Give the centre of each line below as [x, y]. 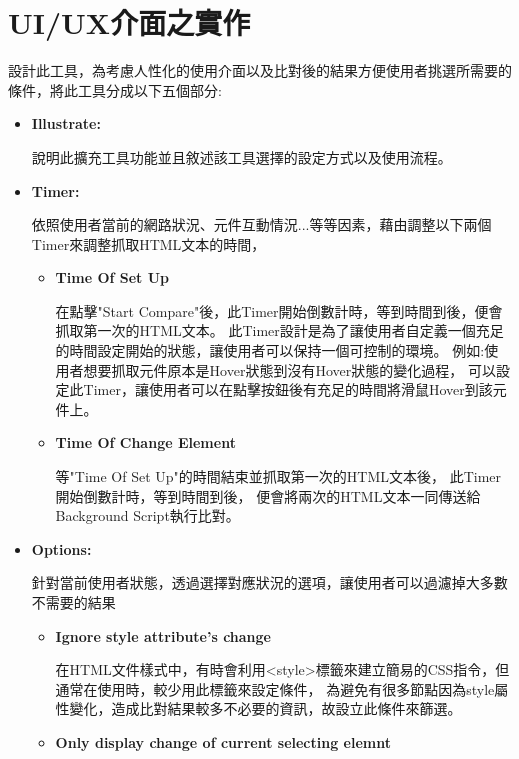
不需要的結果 [73, 602]
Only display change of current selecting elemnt [223, 741]
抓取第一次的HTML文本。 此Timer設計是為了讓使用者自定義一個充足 [279, 330]
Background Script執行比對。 [147, 515]
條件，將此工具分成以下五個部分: [115, 89]
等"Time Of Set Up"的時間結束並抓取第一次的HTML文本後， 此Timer [278, 476]
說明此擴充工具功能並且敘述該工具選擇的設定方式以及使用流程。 [241, 156]
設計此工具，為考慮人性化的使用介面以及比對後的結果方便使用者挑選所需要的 [260, 70]
